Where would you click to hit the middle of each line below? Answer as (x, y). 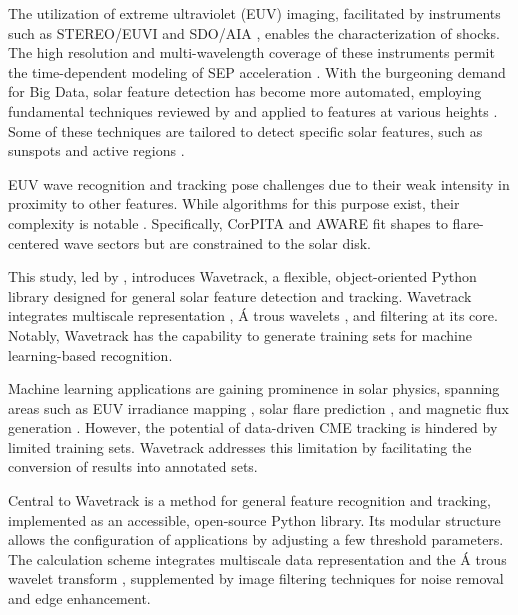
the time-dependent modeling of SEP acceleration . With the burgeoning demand (257, 71)
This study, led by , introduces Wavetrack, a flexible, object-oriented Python (242, 276)
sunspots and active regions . (96, 150)
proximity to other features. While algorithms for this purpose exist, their (234, 203)
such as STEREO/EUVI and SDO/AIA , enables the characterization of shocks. (254, 32)
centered (33, 242)
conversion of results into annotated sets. (133, 466)
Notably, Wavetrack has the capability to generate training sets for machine (240, 334)
